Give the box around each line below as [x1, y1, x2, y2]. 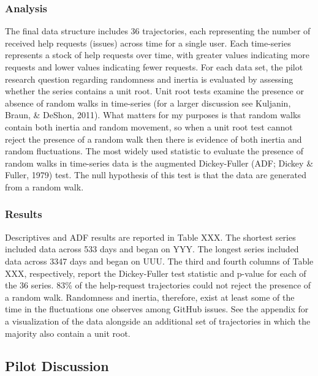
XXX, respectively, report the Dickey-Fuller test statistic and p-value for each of [5, 266, 306, 279]
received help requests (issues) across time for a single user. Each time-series [5, 36, 291, 49]
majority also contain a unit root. [5, 326, 131, 339]
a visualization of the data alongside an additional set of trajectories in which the [5, 314, 311, 327]
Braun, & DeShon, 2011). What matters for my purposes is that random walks [5, 108, 301, 121]
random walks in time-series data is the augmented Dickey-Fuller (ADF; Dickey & [5, 156, 314, 169]
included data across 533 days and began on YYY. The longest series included [5, 243, 299, 255]
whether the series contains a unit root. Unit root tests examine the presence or [5, 85, 304, 97]
